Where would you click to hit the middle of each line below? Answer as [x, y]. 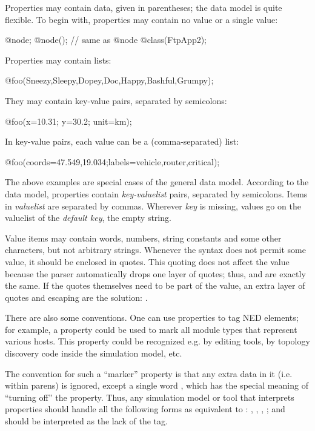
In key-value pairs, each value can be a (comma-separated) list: [122, 141]
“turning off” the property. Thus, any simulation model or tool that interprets [150, 397]
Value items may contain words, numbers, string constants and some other [143, 238]
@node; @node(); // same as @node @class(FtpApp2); [106, 40]
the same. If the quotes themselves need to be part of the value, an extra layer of [155, 285]
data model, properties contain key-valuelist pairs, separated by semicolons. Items [156, 193]
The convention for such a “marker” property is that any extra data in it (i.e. [149, 373]
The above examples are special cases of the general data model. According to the [157, 182]
